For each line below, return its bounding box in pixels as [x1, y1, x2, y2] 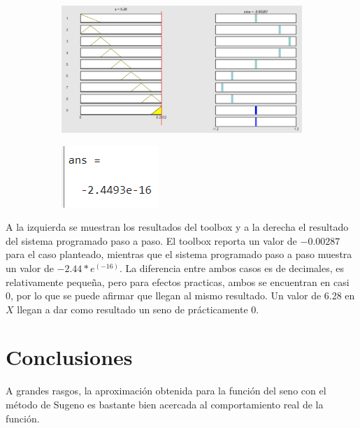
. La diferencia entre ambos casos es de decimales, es [119, 260, 344, 275]
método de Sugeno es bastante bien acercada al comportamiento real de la [6, 397, 324, 411]
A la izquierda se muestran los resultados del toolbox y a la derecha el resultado [6, 220, 349, 234]
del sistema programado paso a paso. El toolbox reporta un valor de [6, 233, 297, 248]
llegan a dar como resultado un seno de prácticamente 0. [17, 301, 259, 316]
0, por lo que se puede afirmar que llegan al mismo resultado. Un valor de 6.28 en [6, 288, 355, 303]
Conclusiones [6, 343, 133, 371]
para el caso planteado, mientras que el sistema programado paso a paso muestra [6, 247, 352, 262]
